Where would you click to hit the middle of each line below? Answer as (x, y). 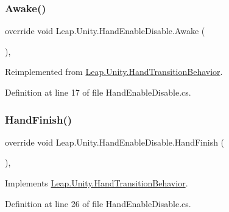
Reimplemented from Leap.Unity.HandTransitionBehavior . (114, 72)
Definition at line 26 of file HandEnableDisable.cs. (98, 203)
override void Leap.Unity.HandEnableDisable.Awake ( (105, 31)
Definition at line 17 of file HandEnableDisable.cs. (98, 92)
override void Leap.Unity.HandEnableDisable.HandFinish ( (115, 142)
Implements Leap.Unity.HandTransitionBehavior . (97, 183)
